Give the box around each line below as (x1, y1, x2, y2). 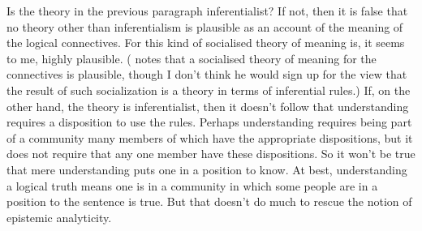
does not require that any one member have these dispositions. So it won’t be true (6, 145, 416, 162)
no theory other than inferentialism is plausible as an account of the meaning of (6, 18, 403, 35)
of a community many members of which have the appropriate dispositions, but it (6, 129, 413, 146)
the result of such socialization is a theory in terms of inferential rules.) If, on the (6, 81, 411, 98)
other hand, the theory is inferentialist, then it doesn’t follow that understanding (6, 97, 409, 114)
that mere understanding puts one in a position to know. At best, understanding (6, 160, 407, 178)
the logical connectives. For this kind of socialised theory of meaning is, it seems (6, 34, 405, 51)
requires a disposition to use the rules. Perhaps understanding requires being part (6, 113, 412, 130)
